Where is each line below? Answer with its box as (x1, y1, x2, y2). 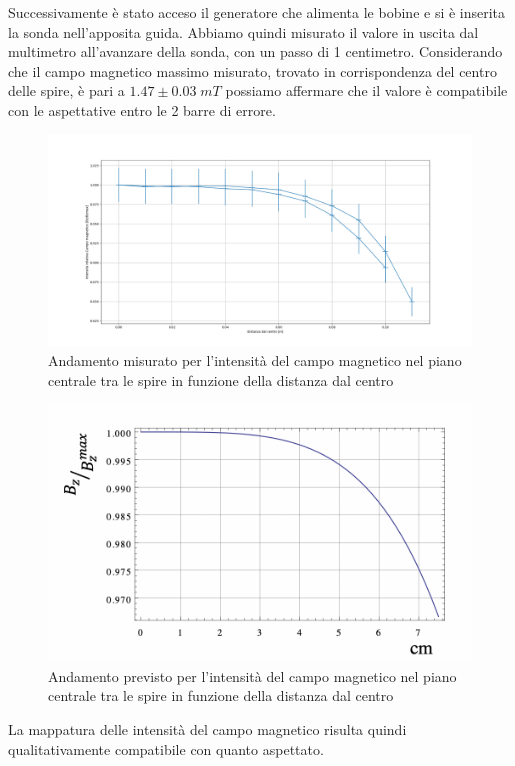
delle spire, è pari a (8, 80, 125, 101)
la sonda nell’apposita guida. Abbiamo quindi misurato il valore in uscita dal (8, 21, 479, 42)
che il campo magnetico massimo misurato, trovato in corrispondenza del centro (8, 60, 497, 81)
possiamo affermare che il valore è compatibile (225, 80, 508, 101)
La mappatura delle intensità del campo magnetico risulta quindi (8, 718, 407, 739)
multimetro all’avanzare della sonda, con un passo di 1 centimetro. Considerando (8, 41, 503, 62)
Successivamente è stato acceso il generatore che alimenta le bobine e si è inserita (8, 2, 506, 22)
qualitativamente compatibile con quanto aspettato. (8, 738, 324, 759)
